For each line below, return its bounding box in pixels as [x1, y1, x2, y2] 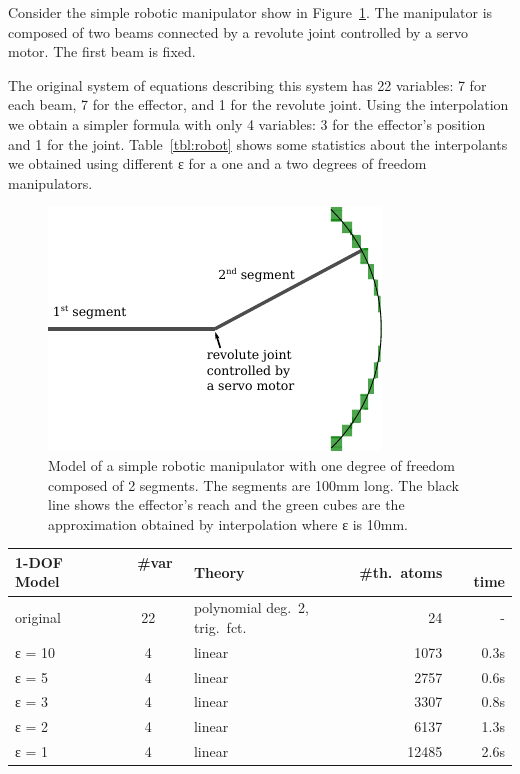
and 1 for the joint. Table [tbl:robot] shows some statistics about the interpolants [8, 133, 508, 154]
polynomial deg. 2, [193, 597, 310, 618]
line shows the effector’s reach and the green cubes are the [48, 494, 405, 515]
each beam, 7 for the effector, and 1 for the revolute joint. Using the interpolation [8, 94, 509, 115]
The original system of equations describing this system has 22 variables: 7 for [8, 74, 487, 95]
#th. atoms [359, 561, 443, 582]
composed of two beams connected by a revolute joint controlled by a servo [8, 21, 468, 42]
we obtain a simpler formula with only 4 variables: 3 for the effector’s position [8, 113, 486, 134]
